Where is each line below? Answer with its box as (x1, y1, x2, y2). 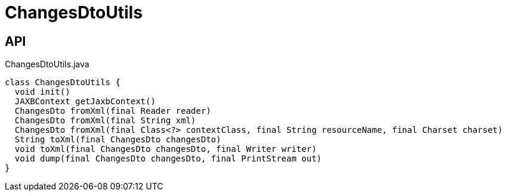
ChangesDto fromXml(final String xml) (14, 116, 196, 126)
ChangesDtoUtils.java (5, 59, 90, 70)
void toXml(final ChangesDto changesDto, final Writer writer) (14, 144, 317, 154)
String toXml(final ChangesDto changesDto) (14, 135, 221, 145)
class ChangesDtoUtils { (5, 77, 121, 88)
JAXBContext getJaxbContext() (14, 97, 156, 107)
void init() (14, 87, 70, 97)
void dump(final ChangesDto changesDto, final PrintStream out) (14, 154, 322, 164)
